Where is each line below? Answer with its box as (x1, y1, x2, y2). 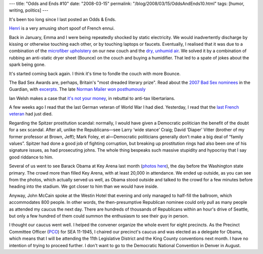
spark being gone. (9, 61, 46, 68)
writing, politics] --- (9, 7, 49, 13)
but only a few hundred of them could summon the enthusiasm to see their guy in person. (9, 213, 189, 219)
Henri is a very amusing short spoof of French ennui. (9, 25, 115, 31)
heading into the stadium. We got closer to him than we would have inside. (9, 183, 158, 190)
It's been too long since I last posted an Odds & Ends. (9, 16, 116, 22)
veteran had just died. (9, 111, 53, 117)
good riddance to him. (9, 154, 54, 160)
